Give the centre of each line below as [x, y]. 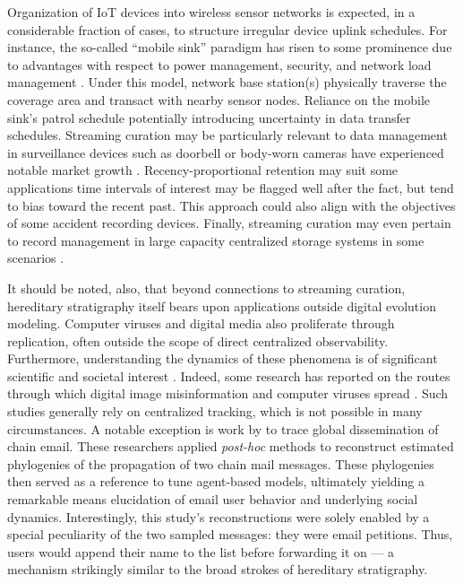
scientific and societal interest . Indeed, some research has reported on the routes [229, 375]
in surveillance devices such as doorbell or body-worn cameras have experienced [226, 152]
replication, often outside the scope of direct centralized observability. [198, 340]
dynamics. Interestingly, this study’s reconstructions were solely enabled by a [219, 516]
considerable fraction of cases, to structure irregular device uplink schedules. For [227, 29]
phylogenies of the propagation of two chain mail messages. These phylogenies [221, 463]
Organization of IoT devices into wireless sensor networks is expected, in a [211, 12]
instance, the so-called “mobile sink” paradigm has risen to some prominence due [230, 47]
